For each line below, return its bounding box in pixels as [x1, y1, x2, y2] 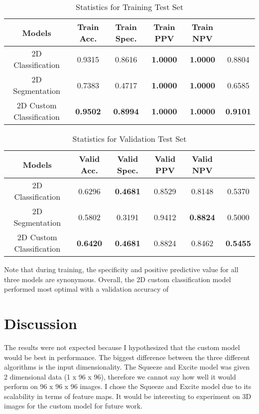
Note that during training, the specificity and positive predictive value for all [4, 264, 239, 274]
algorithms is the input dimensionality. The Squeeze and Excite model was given [4, 362, 250, 372]
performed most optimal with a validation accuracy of [4, 284, 169, 294]
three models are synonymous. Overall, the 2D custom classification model [4, 274, 231, 284]
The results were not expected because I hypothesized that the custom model [4, 342, 240, 352]
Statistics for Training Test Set [76, 1, 183, 12]
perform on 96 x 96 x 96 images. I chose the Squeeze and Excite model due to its [4, 381, 252, 392]
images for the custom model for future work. [4, 401, 142, 411]
